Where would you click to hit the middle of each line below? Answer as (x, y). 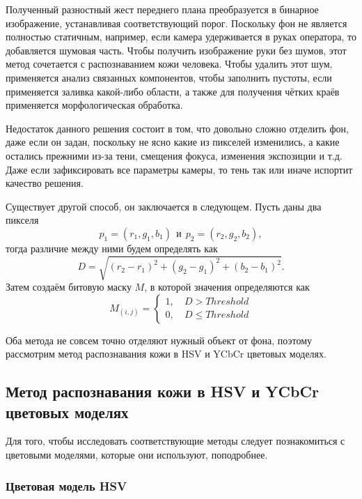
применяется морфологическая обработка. (94, 105)
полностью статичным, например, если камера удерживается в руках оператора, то (181, 37)
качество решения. (45, 183)
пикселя (22, 220)
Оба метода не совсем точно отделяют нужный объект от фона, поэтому (159, 340)
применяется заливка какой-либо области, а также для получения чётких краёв (173, 91)
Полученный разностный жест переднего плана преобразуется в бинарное (162, 9)
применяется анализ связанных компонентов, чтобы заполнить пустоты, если (169, 77)
